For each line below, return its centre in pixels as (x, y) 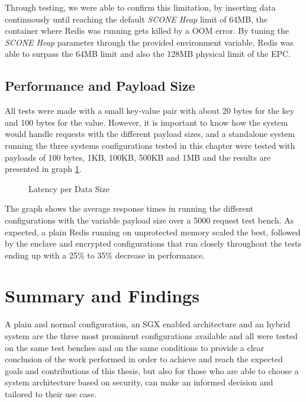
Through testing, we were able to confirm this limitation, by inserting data (140, 7)
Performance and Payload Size (100, 86)
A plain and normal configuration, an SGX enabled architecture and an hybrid (148, 324)
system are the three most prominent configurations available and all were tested (151, 336)
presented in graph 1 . (43, 169)
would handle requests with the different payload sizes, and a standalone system (150, 134)
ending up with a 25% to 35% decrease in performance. (105, 255)
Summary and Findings (102, 296)
